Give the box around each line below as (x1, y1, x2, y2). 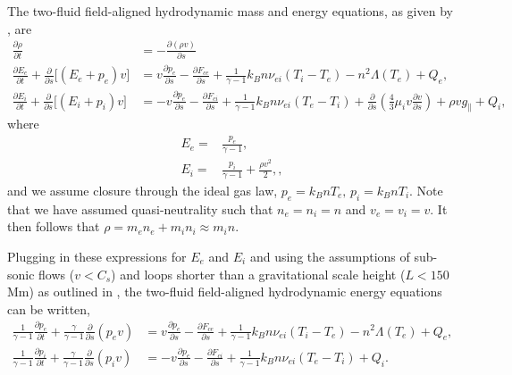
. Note (409, 180, 443, 199)
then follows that (7, 217, 100, 236)
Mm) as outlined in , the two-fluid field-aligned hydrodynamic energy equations (7, 282, 442, 301)
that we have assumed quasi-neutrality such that (7, 199, 273, 218)
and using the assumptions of (249, 246, 410, 265)
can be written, (7, 299, 90, 318)
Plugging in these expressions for (7, 246, 187, 265)
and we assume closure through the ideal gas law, (7, 180, 278, 199)
